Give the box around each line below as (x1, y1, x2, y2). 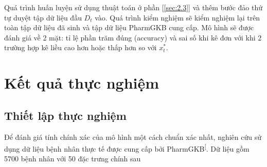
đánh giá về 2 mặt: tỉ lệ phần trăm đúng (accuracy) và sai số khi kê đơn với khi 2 (4, 32, 262, 43)
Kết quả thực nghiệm (4, 72, 159, 93)
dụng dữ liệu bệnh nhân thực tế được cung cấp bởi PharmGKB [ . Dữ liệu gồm (4, 142, 250, 154)
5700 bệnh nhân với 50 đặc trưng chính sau (4, 153, 141, 164)
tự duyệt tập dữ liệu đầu (4, 12, 82, 23)
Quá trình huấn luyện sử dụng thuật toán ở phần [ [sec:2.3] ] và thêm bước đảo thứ (4, 2, 262, 12)
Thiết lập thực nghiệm (4, 107, 127, 123)
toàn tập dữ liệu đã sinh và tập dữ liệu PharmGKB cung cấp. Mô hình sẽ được (4, 22, 254, 33)
